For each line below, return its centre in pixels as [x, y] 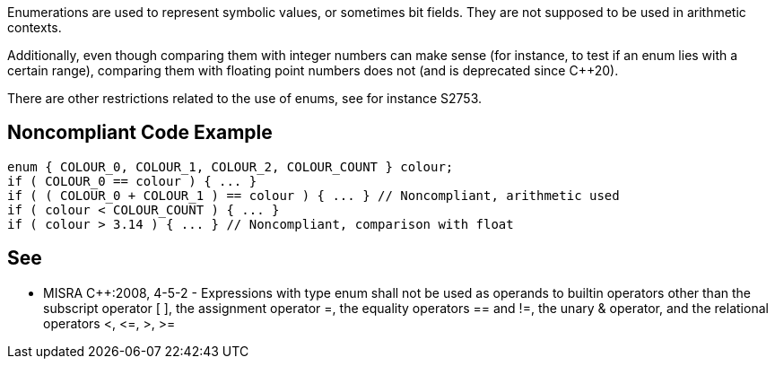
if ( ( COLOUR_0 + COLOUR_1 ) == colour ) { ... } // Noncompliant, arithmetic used [313, 195]
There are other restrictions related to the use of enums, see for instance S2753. [245, 98]
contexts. [35, 27]
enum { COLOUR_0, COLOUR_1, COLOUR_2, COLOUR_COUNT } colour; [231, 166]
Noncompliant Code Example [140, 133]
